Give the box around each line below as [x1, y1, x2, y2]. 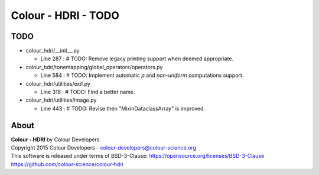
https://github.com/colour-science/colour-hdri [11, 160, 124, 168]
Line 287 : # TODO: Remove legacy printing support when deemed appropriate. [40, 55, 234, 62]
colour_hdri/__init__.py [25, 47, 80, 54]
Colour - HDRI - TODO [11, 9, 119, 22]
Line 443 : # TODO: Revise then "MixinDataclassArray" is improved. [40, 105, 206, 112]
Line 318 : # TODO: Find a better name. [40, 89, 135, 96]
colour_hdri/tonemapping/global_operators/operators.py [25, 63, 163, 70]
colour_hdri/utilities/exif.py [25, 80, 91, 87]
